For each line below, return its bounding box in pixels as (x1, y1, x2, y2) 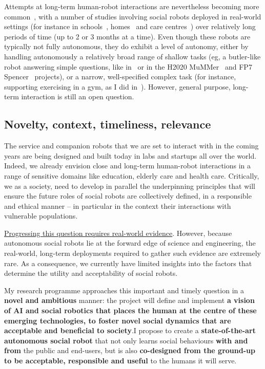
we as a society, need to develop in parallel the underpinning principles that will (4, 180, 255, 191)
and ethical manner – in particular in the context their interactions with (4, 200, 231, 211)
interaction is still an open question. (21, 91, 134, 102)
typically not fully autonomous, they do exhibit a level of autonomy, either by (4, 41, 249, 52)
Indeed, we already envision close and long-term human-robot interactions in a (4, 160, 251, 171)
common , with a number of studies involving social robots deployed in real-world (4, 11, 261, 21)
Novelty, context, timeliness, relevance (4, 116, 211, 132)
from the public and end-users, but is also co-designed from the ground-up (4, 345, 255, 356)
